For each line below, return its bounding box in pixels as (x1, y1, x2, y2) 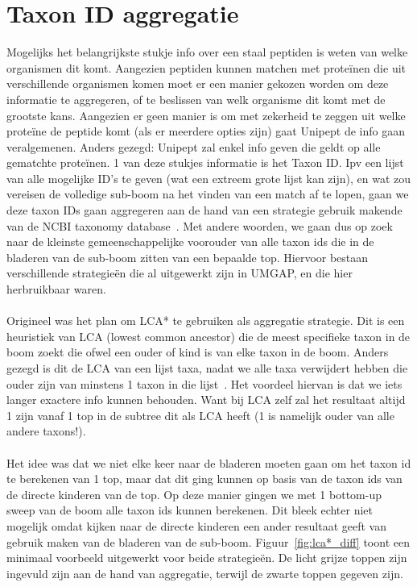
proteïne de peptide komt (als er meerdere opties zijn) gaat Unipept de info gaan (6, 123, 405, 139)
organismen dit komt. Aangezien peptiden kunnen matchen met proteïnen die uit (6, 59, 407, 76)
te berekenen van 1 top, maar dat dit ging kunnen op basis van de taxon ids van (6, 470, 403, 487)
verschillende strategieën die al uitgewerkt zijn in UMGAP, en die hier (6, 264, 353, 281)
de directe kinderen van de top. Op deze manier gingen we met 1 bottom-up (6, 485, 382, 502)
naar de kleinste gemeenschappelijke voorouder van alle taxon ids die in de (6, 233, 374, 250)
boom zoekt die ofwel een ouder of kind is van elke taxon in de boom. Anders (6, 343, 389, 360)
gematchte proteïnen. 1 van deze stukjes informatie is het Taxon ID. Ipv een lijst (6, 154, 404, 171)
